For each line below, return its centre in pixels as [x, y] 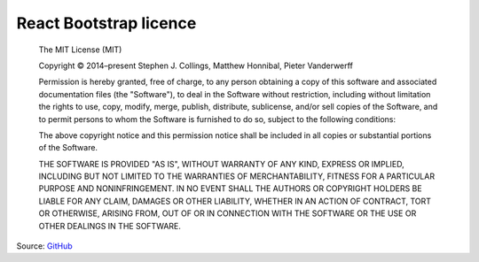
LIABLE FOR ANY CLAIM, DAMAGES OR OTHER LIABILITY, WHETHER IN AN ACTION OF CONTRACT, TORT [235, 201]
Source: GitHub [44, 246]
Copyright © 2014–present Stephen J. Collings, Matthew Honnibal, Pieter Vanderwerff [196, 65]
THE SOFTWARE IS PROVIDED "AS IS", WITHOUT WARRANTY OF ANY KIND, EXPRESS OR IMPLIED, [222, 164]
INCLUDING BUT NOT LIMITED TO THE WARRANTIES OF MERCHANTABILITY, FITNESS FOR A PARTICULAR [236, 176]
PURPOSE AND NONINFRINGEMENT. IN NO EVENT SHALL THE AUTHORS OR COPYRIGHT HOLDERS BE [230, 189]
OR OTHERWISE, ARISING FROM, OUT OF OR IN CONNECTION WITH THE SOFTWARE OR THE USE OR [228, 213]
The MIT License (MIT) [80, 50]
